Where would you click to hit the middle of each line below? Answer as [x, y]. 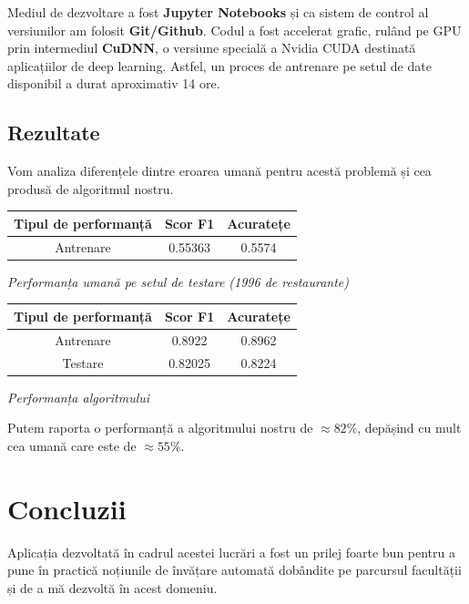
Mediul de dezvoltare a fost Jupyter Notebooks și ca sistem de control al [218, 12]
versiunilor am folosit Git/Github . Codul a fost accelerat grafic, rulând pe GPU [234, 30]
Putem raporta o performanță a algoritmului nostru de [160, 428]
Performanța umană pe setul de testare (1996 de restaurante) [178, 281]
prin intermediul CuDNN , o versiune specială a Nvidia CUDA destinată [212, 48]
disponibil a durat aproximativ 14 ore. [114, 83]
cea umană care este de [72, 445]
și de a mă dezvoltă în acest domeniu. [112, 587]
